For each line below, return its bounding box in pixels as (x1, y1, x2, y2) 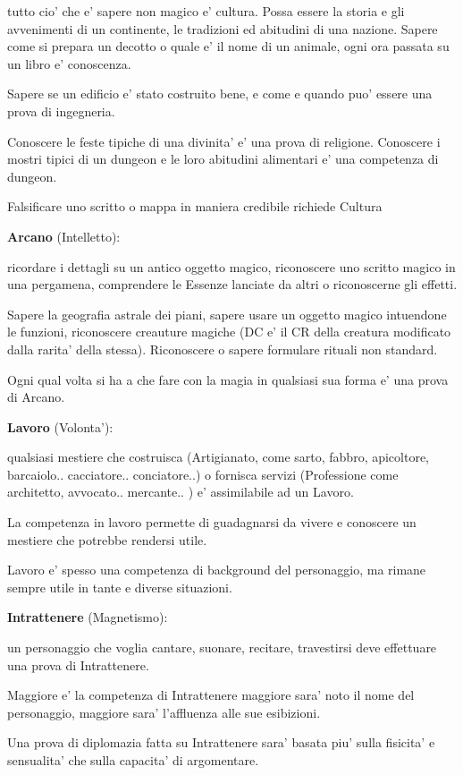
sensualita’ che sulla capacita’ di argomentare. (7, 751, 259, 769)
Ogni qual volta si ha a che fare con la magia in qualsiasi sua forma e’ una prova (7, 370, 449, 388)
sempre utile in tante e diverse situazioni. (7, 577, 232, 596)
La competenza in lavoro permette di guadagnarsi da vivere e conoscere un (7, 513, 417, 532)
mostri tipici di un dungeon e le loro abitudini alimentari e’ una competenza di (7, 149, 439, 168)
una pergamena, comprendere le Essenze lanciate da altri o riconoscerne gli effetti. (7, 275, 458, 294)
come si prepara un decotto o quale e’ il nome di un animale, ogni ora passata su (7, 37, 450, 55)
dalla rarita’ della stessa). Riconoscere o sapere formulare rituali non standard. (7, 339, 438, 358)
